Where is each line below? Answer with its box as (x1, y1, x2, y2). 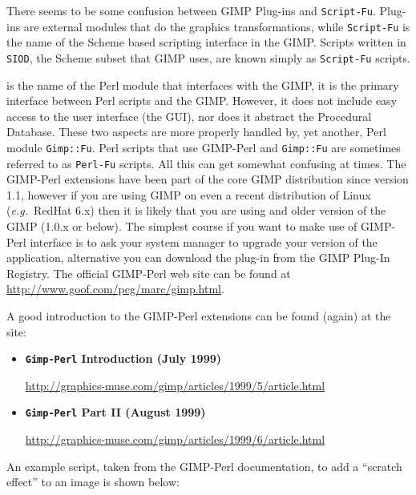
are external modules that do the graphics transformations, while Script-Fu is (23, 18, 410, 34)
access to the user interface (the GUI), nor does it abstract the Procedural (6, 107, 372, 124)
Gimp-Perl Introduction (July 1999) (25, 350, 222, 367)
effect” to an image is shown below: (6, 473, 180, 490)
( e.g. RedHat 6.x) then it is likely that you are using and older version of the (6, 202, 386, 219)
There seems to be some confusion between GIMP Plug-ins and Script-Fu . (6, 2, 376, 18)
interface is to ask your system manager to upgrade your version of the (30, 233, 378, 250)
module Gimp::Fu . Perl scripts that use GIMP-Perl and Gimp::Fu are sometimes (6, 139, 401, 155)
